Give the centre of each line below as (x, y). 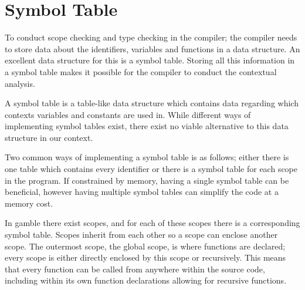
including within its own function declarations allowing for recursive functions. (146, 280)
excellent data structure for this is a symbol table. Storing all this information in (150, 60)
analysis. (20, 83)
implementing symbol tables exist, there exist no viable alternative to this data (147, 126)
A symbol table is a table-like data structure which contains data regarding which (152, 103)
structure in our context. (49, 137)
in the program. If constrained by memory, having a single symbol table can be (147, 180)
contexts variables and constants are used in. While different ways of (128, 114)
